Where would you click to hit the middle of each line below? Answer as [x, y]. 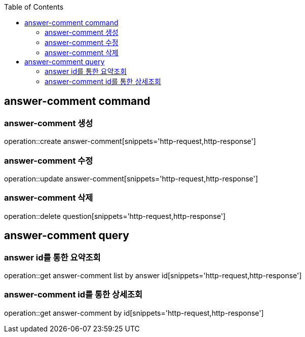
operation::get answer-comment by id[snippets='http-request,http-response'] [134, 313]
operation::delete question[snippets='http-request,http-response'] [115, 216]
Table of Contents [34, 7]
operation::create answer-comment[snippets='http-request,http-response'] [130, 141]
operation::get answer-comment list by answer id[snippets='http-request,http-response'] [153, 275]
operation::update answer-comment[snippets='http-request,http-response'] [131, 178]
